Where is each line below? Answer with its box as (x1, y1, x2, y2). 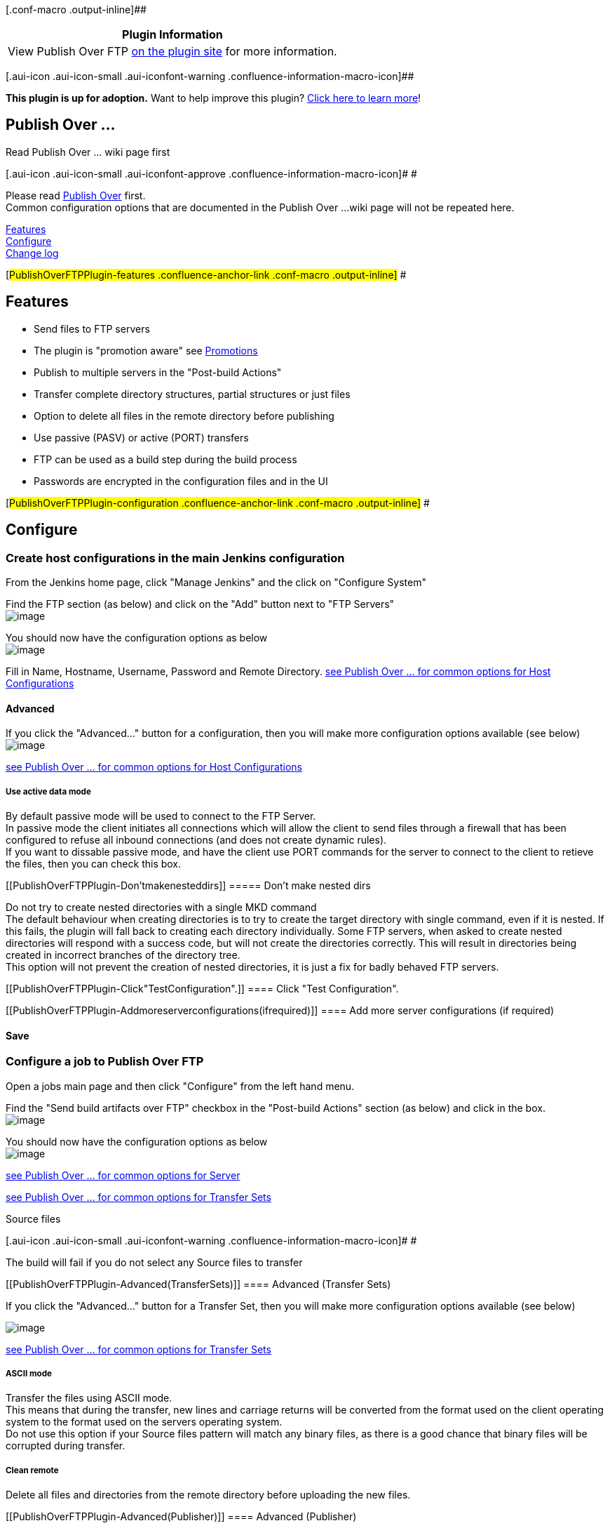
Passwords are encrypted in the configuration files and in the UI (34, 474, 328, 487)
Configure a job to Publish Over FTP (6, 1054, 204, 1069)
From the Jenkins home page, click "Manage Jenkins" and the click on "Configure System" (6, 576, 426, 588)
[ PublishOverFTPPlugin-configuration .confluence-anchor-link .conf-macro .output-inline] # (6, 496, 430, 509)
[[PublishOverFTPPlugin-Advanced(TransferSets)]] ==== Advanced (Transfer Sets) (6, 1277, 391, 1290)
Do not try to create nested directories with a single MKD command (6, 901, 317, 913)
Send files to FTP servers (34, 322, 150, 335)
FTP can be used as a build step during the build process (34, 453, 297, 465)
